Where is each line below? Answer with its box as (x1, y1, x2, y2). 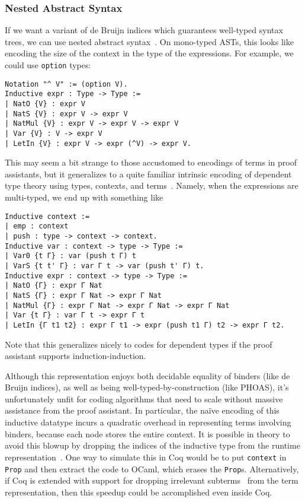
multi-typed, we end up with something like (5, 191, 163, 204)
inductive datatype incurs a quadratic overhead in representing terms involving (5, 416, 291, 428)
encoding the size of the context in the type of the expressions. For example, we (5, 47, 294, 59)
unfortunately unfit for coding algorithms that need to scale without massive (5, 392, 283, 405)
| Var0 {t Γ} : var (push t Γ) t (5, 252, 136, 260)
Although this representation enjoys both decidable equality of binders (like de (5, 369, 290, 382)
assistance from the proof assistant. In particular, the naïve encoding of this (5, 404, 280, 417)
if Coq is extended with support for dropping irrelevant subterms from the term (5, 474, 298, 487)
